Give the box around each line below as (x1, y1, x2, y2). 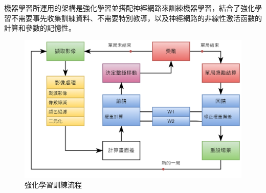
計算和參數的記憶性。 (4, 22, 76, 33)
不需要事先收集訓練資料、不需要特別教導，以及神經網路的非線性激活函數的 (11, 12, 262, 23)
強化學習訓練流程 (25, 179, 82, 190)
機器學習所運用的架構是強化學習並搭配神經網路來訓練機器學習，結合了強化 (4, 3, 255, 13)
